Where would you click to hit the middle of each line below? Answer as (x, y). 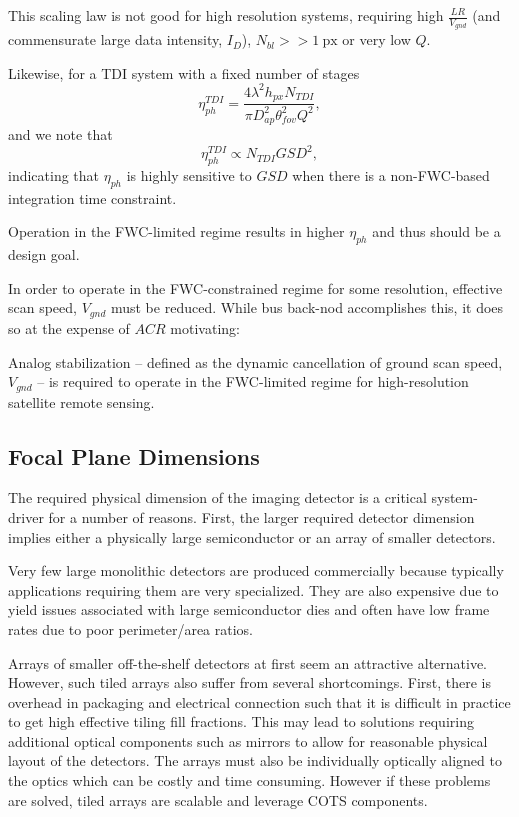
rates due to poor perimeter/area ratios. (130, 628)
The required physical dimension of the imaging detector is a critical (217, 497)
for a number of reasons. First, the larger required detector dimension (261, 516)
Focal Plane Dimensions (134, 455)
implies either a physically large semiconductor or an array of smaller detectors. (252, 536)
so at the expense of (69, 327)
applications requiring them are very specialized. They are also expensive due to (253, 589)
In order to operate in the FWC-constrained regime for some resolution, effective (255, 287)
